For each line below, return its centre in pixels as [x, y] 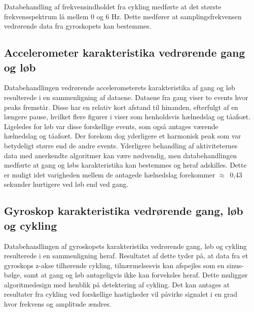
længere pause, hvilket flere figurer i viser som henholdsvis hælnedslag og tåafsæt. [127, 117]
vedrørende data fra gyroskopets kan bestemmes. [78, 26]
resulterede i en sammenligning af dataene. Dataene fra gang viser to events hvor [126, 97]
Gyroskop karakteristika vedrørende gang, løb [124, 211]
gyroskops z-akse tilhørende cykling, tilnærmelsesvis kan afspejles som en [114, 265]
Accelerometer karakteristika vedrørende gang [125, 52]
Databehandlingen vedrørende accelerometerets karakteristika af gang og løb [120, 87]
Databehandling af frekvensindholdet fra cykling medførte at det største [113, 6]
